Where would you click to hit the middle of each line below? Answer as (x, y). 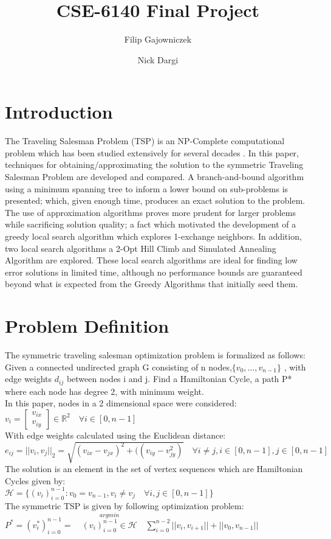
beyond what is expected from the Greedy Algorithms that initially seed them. (152, 284)
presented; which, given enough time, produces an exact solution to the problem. (155, 200)
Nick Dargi (158, 59)
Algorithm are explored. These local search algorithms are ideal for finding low (151, 260)
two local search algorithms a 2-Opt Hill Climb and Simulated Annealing (141, 248)
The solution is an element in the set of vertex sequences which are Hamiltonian (154, 469)
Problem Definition (87, 326)
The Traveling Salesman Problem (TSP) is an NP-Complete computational (145, 141)
